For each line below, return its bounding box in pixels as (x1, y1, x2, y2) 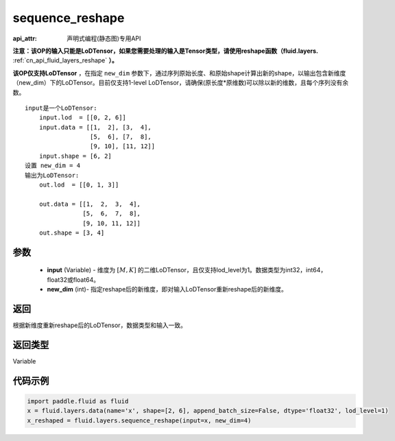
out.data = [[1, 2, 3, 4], (38, 200, 141, 208)
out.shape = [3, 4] (38, 228, 105, 237)
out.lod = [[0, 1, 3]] (38, 181, 119, 189)
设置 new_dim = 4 (25, 162, 81, 169)
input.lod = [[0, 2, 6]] (38, 114, 127, 121)
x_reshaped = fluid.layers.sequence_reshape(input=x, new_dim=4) (27, 416, 252, 425)
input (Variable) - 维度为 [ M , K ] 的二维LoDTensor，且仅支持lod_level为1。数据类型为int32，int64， (47, 266, 327, 274)
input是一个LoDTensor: (25, 104, 97, 112)
